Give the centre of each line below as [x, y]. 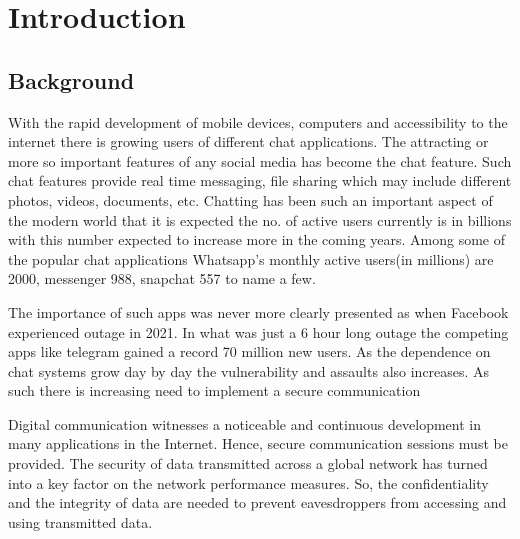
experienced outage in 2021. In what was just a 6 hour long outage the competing [258, 331]
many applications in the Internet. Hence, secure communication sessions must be [258, 443]
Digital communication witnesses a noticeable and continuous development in [244, 423]
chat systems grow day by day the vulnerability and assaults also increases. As [249, 370]
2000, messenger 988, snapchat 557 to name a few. [162, 278]
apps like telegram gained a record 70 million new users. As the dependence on [249, 351]
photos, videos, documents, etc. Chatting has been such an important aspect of [250, 199]
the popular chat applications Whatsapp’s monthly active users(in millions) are [251, 258]
